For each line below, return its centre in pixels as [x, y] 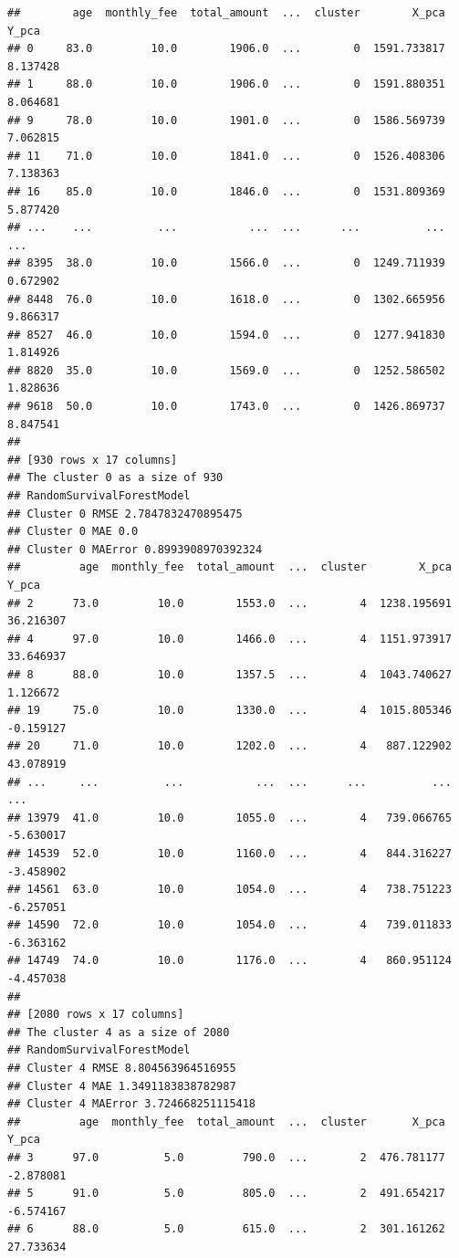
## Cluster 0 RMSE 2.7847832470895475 [125, 514]
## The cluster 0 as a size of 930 [115, 478]
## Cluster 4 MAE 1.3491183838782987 [122, 1086]
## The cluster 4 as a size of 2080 [119, 1032]
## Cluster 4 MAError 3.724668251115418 [132, 1104]
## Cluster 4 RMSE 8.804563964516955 [122, 1069]
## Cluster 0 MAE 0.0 [73, 532]
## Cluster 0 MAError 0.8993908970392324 [135, 549]
